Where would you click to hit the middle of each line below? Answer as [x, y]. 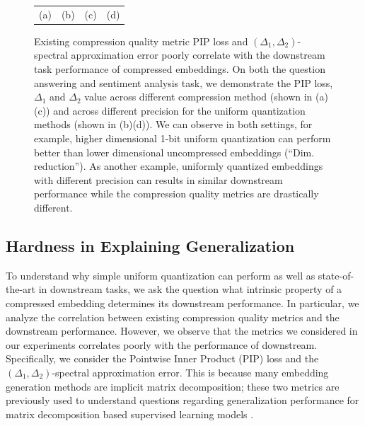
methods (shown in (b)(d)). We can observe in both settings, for [173, 124]
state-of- [336, 275]
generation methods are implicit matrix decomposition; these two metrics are [173, 386]
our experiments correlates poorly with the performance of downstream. [161, 344]
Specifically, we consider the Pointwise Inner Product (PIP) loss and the [162, 358]
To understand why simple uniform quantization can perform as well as [161, 275]
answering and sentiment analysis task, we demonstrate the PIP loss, [184, 82]
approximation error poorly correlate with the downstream [198, 55]
